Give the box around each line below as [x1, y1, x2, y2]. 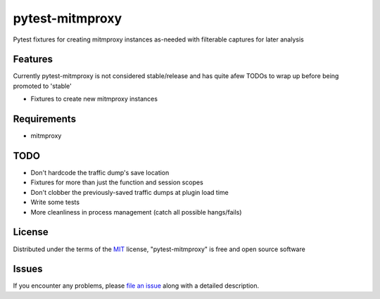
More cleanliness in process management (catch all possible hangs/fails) [30, 208, 242, 216]
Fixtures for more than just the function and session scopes [30, 178, 203, 186]
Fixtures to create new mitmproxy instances [30, 95, 158, 103]
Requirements [13, 113, 77, 125]
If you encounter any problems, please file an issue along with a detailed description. [13, 281, 260, 290]
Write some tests [30, 198, 80, 207]
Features [13, 53, 53, 65]
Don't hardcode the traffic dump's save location [30, 169, 170, 177]
